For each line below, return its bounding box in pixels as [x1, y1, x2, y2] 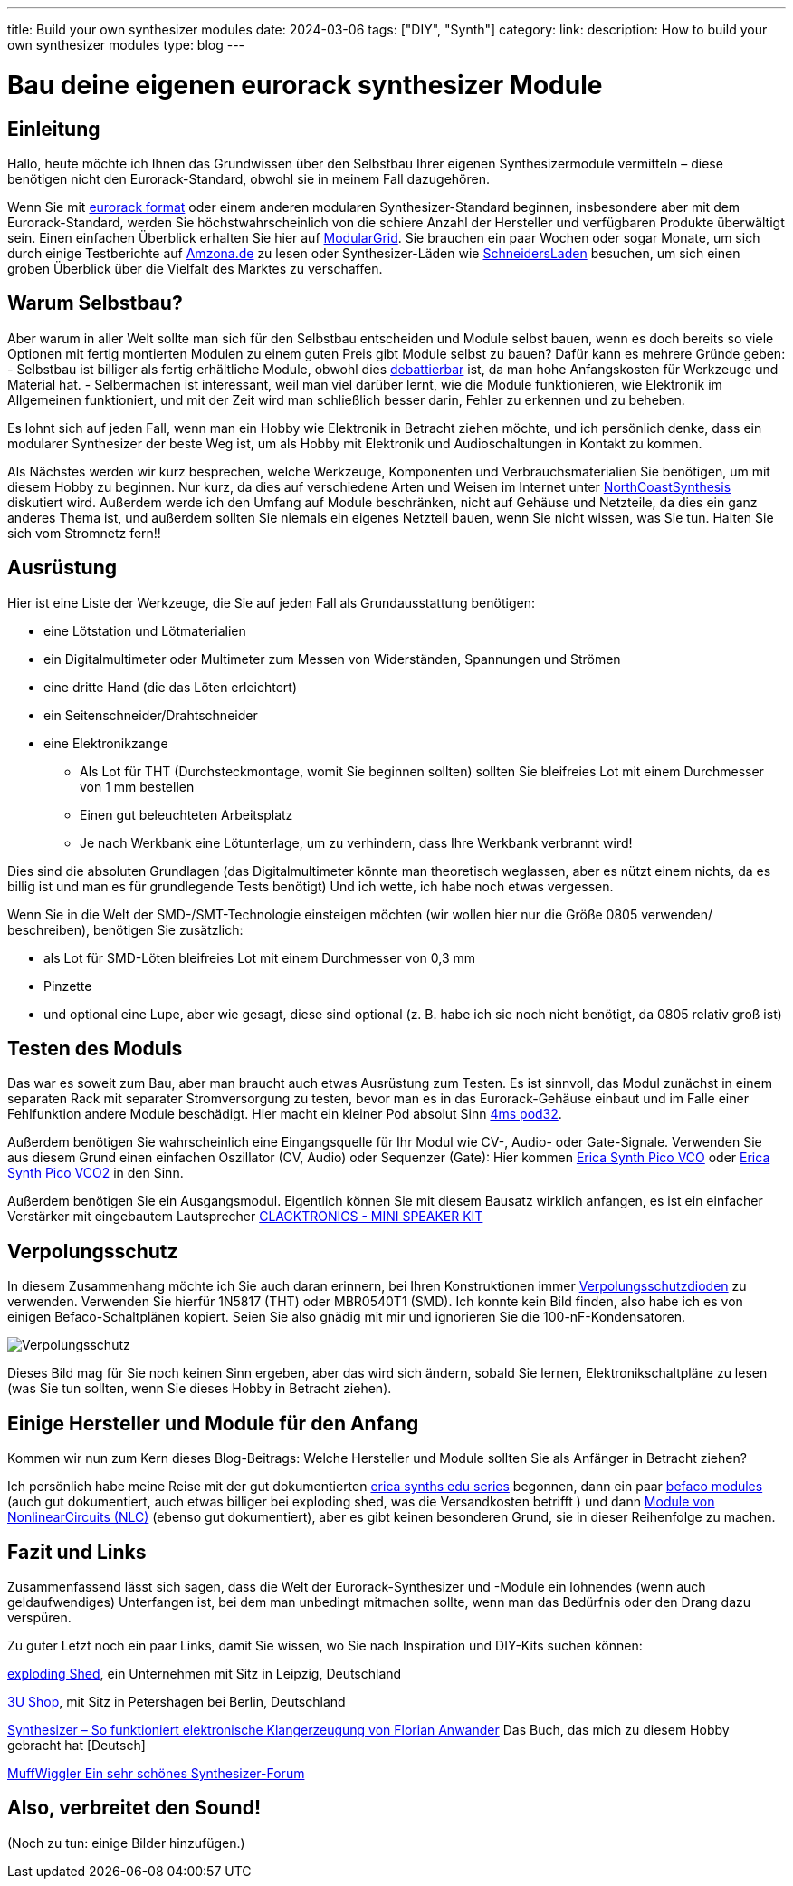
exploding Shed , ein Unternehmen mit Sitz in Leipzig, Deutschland [7, 1665, 402, 1681]
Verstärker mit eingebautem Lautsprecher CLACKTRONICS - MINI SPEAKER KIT [7, 1208, 483, 1225]
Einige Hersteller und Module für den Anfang [7, 1411, 419, 1435]
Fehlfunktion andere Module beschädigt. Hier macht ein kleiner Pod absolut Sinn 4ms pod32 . [7, 1106, 562, 1122]
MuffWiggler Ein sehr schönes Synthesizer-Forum [7, 1765, 305, 1781]
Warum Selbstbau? [7, 292, 183, 315]
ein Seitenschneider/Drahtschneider [43, 707, 258, 723]
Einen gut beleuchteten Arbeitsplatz [80, 806, 293, 823]
